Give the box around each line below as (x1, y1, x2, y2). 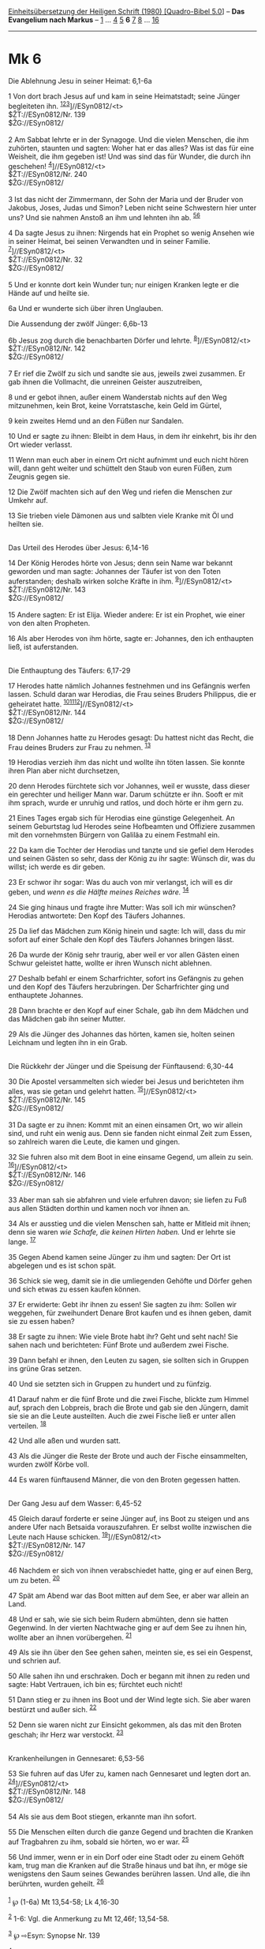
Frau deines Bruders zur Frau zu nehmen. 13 (8, 741, 151, 752)
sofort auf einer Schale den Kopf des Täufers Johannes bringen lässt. (8, 935, 234, 944)
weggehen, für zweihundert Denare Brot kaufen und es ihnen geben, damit (8, 1308, 252, 1317)
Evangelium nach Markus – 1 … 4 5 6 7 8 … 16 (8, 15, 159, 24)
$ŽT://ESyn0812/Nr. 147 (8, 1541, 86, 1550)
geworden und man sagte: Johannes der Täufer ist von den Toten (8, 567, 221, 576)
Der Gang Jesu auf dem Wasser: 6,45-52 (8, 1499, 142, 1509)
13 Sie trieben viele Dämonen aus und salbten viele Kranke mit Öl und (8, 511, 234, 520)
